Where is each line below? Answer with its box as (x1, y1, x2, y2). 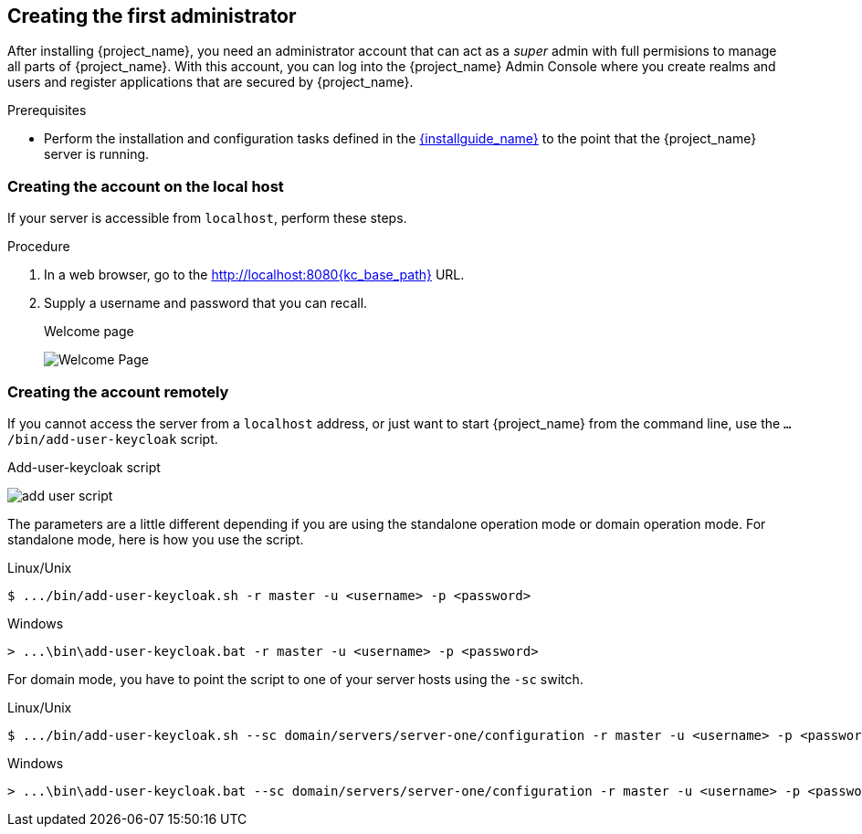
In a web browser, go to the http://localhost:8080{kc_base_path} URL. (44, 267, 465, 283)
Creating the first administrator (7, 5, 297, 27)
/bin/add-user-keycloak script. (7, 430, 218, 447)
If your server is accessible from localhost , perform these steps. (7, 210, 407, 227)
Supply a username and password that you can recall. (44, 295, 368, 311)
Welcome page (44, 323, 134, 340)
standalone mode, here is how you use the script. (7, 531, 304, 547)
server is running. (44, 146, 150, 163)
